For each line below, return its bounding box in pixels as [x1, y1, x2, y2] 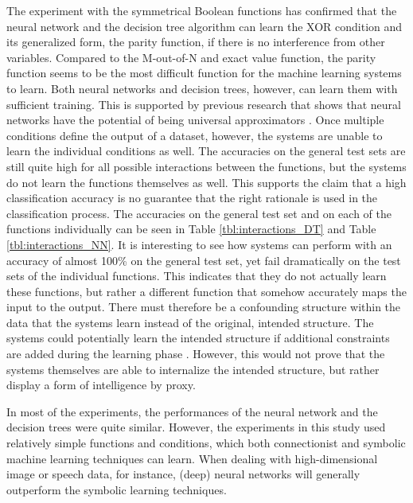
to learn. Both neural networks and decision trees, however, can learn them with [6, 80, 398, 96]
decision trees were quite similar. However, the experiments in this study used [6, 419, 386, 435]
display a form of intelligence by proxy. [6, 376, 196, 393]
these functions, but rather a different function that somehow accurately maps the [6, 283, 407, 299]
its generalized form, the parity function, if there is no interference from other [6, 33, 385, 50]
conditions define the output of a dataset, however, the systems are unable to [6, 127, 383, 143]
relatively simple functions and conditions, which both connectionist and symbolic [6, 435, 406, 451]
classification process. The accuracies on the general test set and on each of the [6, 205, 392, 221]
